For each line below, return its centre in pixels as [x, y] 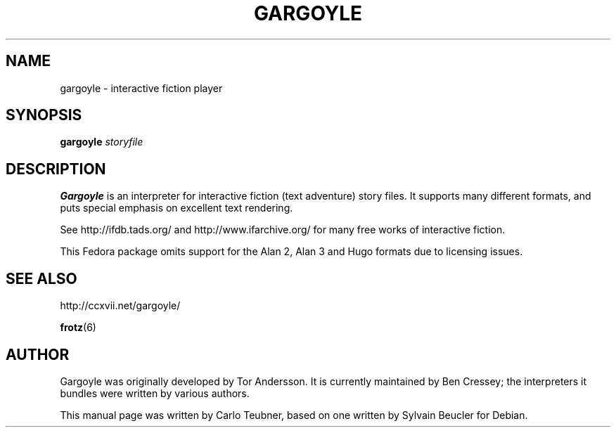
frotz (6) [78, 328]
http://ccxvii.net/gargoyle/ [120, 306]
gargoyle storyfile [102, 142]
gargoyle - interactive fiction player [141, 88]
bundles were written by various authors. [155, 393]
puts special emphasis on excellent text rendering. [177, 208]
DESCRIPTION [56, 169]
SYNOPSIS [44, 115]
